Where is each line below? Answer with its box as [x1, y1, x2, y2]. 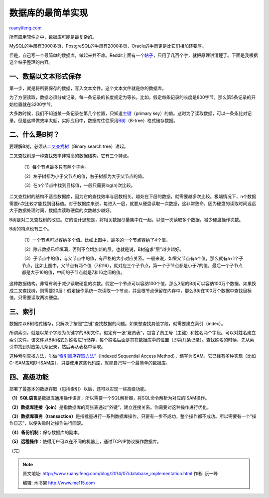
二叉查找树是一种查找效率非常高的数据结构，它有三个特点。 [9, 152, 132, 159]
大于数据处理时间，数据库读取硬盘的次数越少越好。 [9, 207, 114, 213]
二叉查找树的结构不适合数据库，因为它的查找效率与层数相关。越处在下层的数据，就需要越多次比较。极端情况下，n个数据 [9, 194, 257, 199]
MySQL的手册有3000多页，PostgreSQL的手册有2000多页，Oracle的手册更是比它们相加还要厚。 [9, 43, 207, 49]
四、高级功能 [9, 373, 49, 381]
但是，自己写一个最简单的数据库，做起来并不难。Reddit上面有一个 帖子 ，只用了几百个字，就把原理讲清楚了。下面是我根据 [9, 52, 259, 58]
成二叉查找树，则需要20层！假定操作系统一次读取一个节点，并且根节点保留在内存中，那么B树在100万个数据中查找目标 [9, 288, 252, 294]
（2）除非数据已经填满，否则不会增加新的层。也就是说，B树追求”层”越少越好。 [21, 246, 184, 252]
